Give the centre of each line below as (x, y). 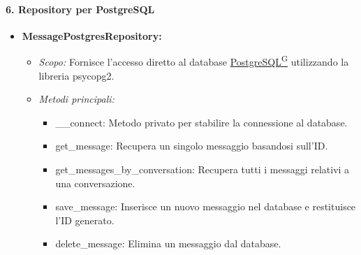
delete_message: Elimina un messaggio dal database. (168, 243)
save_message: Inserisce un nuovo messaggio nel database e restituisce (206, 206)
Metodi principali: (76, 99)
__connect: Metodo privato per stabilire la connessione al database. (201, 122)
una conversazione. (95, 183)
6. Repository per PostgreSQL (80, 9)
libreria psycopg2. (76, 75)
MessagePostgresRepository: (92, 35)
